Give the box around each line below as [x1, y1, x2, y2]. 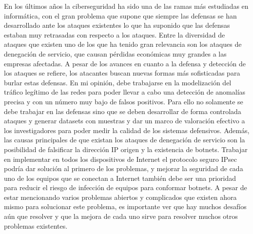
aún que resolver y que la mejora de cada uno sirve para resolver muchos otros [4, 211, 238, 221]
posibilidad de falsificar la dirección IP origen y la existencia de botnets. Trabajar [4, 144, 248, 154]
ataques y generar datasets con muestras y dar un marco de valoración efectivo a [4, 116, 245, 126]
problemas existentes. [4, 220, 68, 231]
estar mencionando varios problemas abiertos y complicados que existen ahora [4, 192, 237, 202]
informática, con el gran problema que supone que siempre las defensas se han [4, 10, 237, 20]
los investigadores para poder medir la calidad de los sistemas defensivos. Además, [4, 125, 250, 135]
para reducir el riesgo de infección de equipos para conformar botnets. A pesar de [4, 182, 247, 193]
